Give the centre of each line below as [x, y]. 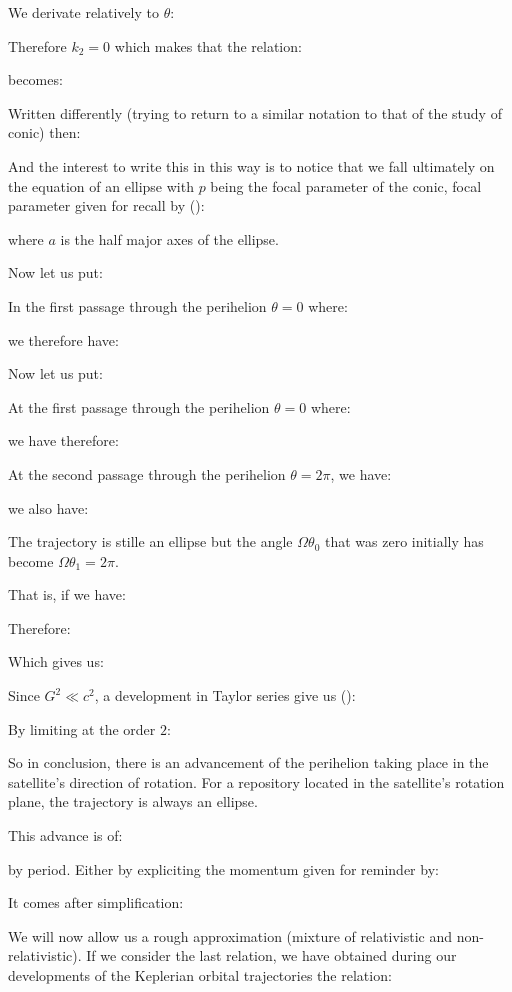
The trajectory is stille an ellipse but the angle [150, 541]
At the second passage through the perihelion [147, 473]
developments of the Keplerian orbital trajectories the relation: [200, 975]
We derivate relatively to [83, 12]
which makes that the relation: [208, 45]
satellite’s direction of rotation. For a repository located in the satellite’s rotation [256, 781]
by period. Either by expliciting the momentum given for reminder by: [223, 868]
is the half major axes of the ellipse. [169, 238]
